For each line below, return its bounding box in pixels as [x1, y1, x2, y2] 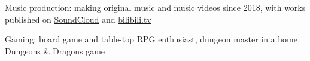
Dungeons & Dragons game [5, 44, 105, 57]
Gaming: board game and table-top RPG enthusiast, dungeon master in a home [5, 33, 297, 45]
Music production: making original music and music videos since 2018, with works [5, 1, 306, 13]
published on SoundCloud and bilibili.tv [5, 13, 151, 25]
